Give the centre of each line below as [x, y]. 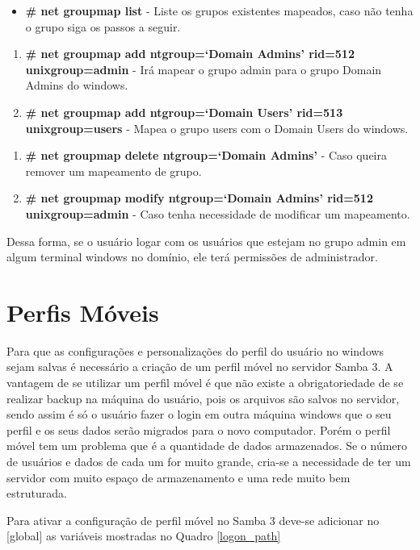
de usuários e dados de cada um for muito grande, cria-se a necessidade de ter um [209, 461]
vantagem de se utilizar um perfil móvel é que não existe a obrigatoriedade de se [205, 383]
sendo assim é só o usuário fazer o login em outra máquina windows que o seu [199, 414]
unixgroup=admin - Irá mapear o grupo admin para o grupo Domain [204, 69]
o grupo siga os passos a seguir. [103, 26]
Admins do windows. [77, 85]
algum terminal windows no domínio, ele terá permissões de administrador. [192, 257]
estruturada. [37, 493]
